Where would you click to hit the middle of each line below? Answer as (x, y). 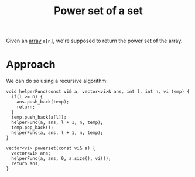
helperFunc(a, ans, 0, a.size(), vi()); (61, 159)
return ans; (26, 164)
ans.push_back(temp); (43, 102)
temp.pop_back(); (32, 128)
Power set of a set (98, 11)
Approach (31, 64)
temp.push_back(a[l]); (39, 118)
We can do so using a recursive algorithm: (57, 81)
